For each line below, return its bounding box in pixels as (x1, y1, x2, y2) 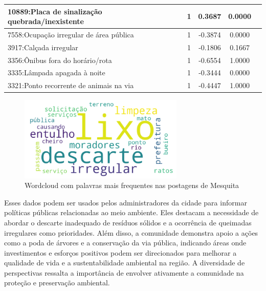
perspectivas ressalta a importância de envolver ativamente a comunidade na (4, 267, 244, 278)
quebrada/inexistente (8, 16, 84, 27)
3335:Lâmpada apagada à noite (8, 67, 105, 78)
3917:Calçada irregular (8, 41, 78, 52)
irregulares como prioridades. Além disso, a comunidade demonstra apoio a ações (4, 227, 258, 238)
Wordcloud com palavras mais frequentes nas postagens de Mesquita (25, 180, 239, 191)
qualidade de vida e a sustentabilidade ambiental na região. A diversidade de (4, 257, 245, 268)
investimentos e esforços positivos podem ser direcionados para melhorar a (4, 247, 237, 258)
